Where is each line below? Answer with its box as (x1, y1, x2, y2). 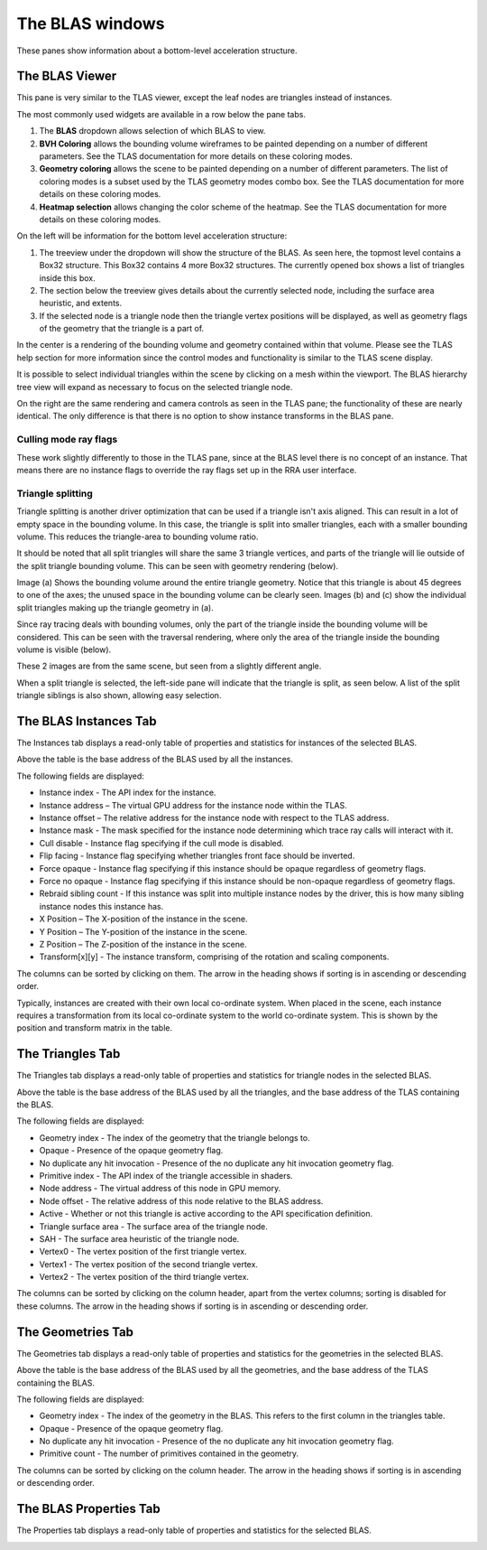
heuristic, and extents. (39, 298, 122, 309)
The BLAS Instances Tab (16, 714, 157, 729)
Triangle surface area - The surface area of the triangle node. (39, 1220, 268, 1232)
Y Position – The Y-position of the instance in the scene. (39, 926, 248, 937)
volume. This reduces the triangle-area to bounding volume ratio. (16, 531, 259, 542)
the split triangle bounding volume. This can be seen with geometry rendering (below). (16, 560, 338, 571)
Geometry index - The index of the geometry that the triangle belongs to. (39, 1132, 310, 1143)
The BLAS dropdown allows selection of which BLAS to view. (39, 126, 266, 136)
